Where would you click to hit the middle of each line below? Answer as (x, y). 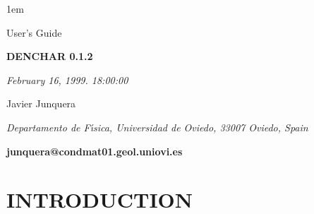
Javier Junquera (41, 103)
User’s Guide (34, 32)
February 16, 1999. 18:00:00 (67, 79)
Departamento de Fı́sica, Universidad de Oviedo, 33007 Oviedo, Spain (157, 127)
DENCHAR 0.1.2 (50, 56)
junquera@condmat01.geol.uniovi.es (95, 151)
